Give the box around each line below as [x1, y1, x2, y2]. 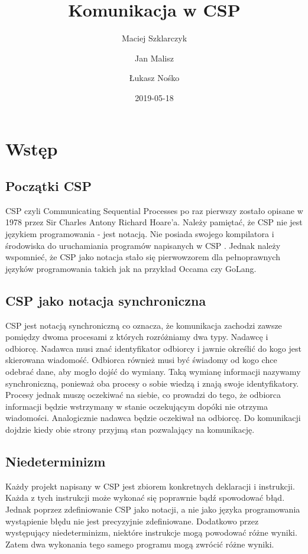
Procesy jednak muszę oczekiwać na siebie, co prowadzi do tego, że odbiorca [5, 388, 281, 401]
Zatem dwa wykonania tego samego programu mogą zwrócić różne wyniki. [5, 537, 274, 550]
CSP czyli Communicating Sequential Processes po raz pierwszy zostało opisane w [5, 204, 303, 216]
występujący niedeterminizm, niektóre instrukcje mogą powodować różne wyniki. [5, 526, 297, 539]
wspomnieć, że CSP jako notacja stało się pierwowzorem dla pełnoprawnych [5, 251, 280, 263]
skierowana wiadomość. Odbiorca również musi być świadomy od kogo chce [5, 354, 277, 366]
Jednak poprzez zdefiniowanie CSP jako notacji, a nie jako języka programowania [5, 503, 300, 515]
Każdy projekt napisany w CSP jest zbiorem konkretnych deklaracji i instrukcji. [5, 480, 295, 492]
